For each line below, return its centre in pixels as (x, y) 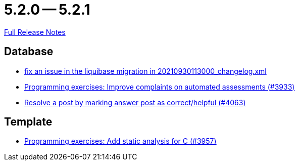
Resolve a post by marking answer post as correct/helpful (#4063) (135, 102)
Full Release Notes (35, 32)
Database (29, 52)
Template (28, 122)
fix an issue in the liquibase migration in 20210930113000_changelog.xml (145, 71)
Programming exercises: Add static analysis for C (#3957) (120, 141)
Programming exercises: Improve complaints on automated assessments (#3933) (160, 87)
